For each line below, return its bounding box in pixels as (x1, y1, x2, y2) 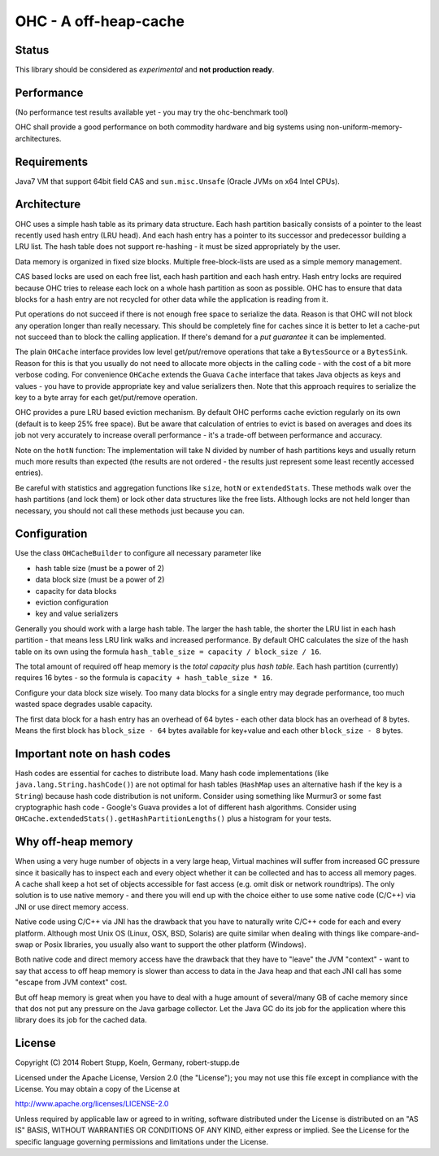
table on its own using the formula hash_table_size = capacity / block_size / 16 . (15, 647, 322, 657)
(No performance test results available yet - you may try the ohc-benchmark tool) (15, 107, 289, 117)
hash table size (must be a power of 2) (35, 563, 165, 573)
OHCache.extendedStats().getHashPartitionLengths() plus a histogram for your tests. (15, 814, 332, 823)
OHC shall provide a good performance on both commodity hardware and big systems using (15, 122, 325, 132)
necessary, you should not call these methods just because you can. (15, 505, 245, 516)
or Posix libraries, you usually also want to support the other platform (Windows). (35, 940, 306, 949)
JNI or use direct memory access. (15, 901, 129, 911)
